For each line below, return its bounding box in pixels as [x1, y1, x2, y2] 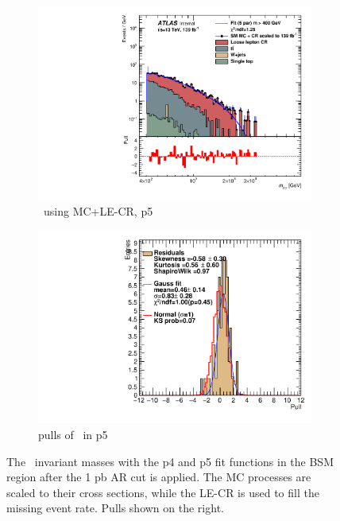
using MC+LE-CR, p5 [43, 202, 153, 219]
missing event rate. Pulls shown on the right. [6, 500, 224, 516]
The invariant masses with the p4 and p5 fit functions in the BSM [6, 453, 334, 469]
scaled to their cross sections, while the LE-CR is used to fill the [6, 484, 319, 500]
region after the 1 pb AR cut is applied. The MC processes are [6, 469, 311, 485]
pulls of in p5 [38, 426, 108, 442]
